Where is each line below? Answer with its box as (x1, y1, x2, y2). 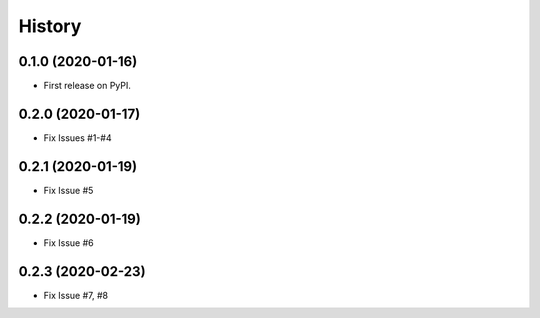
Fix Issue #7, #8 (43, 289, 109, 301)
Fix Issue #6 (43, 236, 94, 249)
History (18, 15, 82, 37)
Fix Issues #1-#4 (43, 131, 112, 144)
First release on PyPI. (43, 80, 132, 92)
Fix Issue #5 (43, 184, 94, 196)
